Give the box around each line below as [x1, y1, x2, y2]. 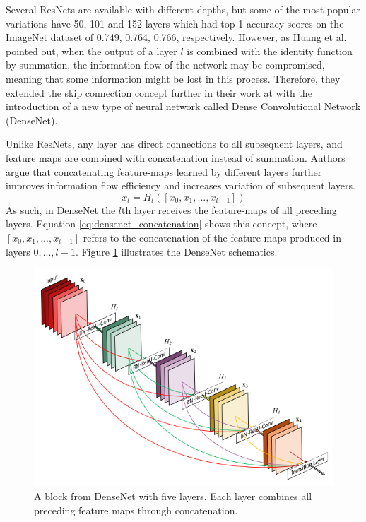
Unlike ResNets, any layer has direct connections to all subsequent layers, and [6, 136, 343, 151]
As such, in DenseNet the [6, 202, 116, 217]
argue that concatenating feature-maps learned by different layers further [6, 164, 322, 179]
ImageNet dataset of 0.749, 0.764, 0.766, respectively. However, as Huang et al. [6, 30, 347, 45]
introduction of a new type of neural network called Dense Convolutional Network [6, 99, 361, 114]
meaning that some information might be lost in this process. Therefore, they [6, 71, 341, 85]
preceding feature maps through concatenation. [34, 502, 238, 517]
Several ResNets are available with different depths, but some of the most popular [6, 2, 360, 16]
